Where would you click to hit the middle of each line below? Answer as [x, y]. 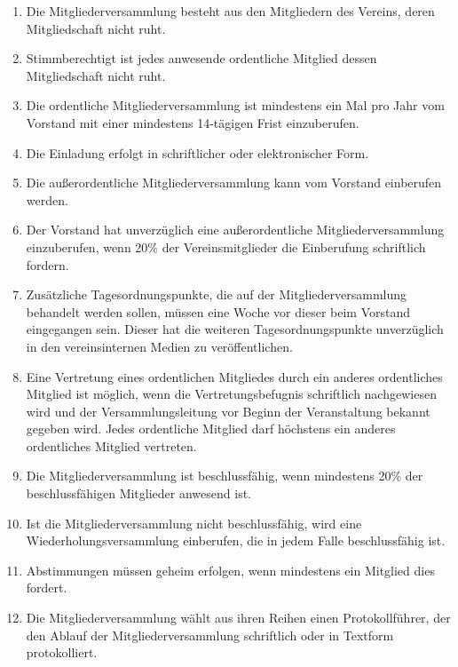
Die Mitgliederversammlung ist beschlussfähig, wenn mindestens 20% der [225, 476]
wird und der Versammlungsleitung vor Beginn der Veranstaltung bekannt [228, 411]
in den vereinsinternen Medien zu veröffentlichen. [159, 346]
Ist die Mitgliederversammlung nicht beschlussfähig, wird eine [194, 523]
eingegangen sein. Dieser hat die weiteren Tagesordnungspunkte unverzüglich [235, 329]
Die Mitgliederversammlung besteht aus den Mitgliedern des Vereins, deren [230, 11]
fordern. [47, 264]
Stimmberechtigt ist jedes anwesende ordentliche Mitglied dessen [201, 58]
